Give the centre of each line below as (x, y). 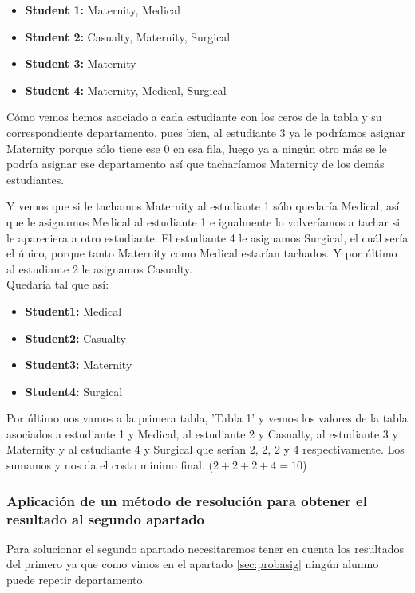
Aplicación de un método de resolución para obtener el (187, 500)
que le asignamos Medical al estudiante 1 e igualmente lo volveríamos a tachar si (204, 221)
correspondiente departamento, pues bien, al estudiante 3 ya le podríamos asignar (206, 132)
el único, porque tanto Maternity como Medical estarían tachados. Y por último (202, 253)
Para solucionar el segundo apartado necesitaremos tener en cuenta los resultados (205, 548)
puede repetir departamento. (76, 579)
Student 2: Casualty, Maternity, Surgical (128, 36)
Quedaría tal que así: (58, 284)
